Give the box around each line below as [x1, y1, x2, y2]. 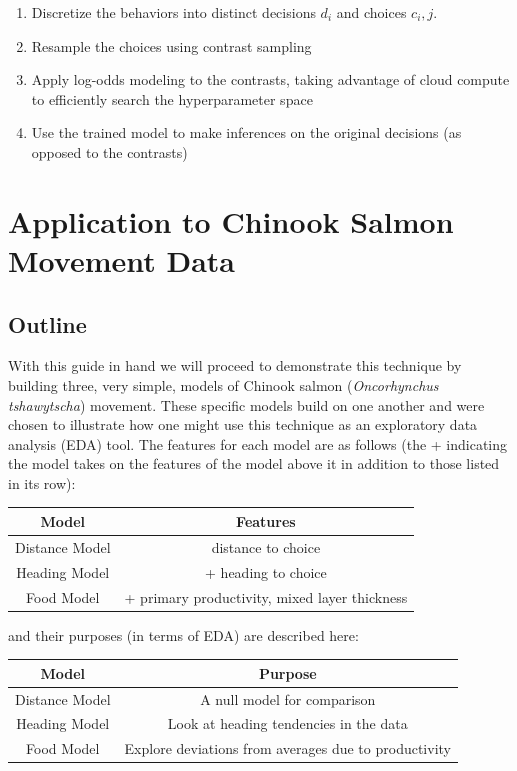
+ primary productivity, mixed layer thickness [124, 586, 408, 607]
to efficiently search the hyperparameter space [31, 88, 313, 109]
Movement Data [8, 239, 235, 280]
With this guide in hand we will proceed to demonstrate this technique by [8, 355, 462, 376]
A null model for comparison [200, 688, 376, 709]
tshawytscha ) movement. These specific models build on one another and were [8, 394, 485, 415]
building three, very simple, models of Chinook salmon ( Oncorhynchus [8, 374, 439, 395]
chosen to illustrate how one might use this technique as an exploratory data [8, 414, 478, 435]
